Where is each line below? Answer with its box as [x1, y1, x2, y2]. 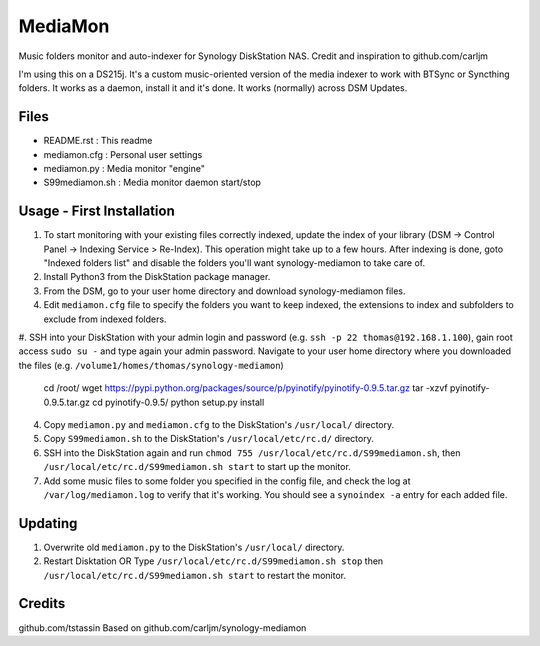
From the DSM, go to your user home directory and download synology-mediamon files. [43, 285, 406, 297]
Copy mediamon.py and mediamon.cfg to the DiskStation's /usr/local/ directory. [43, 419, 395, 430]
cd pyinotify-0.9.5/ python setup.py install [91, 396, 265, 408]
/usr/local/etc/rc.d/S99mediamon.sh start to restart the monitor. [43, 569, 347, 581]
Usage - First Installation [18, 203, 175, 220]
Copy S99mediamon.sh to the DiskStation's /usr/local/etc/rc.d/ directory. [43, 433, 374, 445]
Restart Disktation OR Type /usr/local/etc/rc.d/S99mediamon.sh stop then [43, 555, 384, 567]
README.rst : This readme [43, 135, 153, 147]
